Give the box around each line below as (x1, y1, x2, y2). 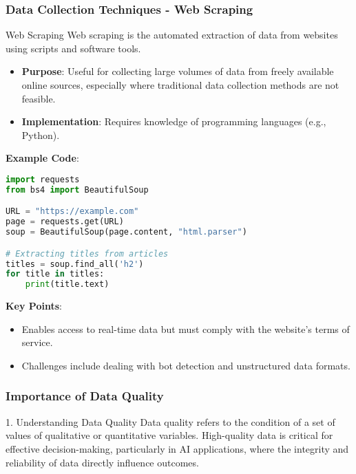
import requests (6, 174, 80, 184)
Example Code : (6, 151, 79, 165)
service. (21, 335, 53, 349)
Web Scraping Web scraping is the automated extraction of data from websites (6, 28, 338, 42)
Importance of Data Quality (6, 387, 164, 405)
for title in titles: (6, 269, 105, 279)
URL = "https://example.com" (6, 206, 139, 217)
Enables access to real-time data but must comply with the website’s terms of (21, 321, 350, 336)
